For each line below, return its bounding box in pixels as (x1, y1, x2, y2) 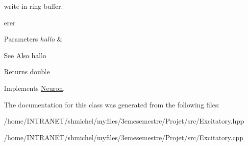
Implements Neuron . (4, 83, 65, 93)
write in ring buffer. (4, 1, 63, 11)
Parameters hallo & (4, 34, 63, 44)
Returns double (4, 66, 50, 77)
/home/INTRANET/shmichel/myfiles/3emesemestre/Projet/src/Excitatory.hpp (4, 116, 244, 126)
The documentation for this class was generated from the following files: (4, 99, 220, 109)
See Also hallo (4, 50, 47, 60)
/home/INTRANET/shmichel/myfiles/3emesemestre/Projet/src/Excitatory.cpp (4, 132, 244, 142)
